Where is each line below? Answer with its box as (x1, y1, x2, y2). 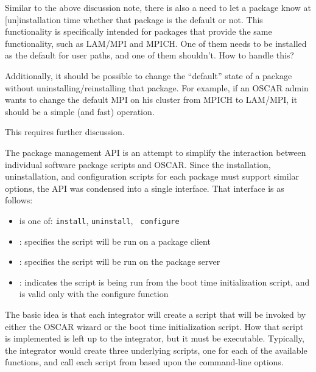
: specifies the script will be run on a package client (19, 234, 211, 247)
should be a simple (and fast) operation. (5, 105, 155, 118)
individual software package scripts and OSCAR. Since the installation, (5, 158, 271, 170)
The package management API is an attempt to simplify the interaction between (5, 146, 306, 158)
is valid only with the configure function (19, 287, 169, 300)
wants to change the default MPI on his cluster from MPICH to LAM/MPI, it (5, 93, 298, 106)
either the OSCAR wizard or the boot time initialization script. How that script (5, 320, 304, 332)
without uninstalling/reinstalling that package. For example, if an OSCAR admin (5, 81, 309, 94)
